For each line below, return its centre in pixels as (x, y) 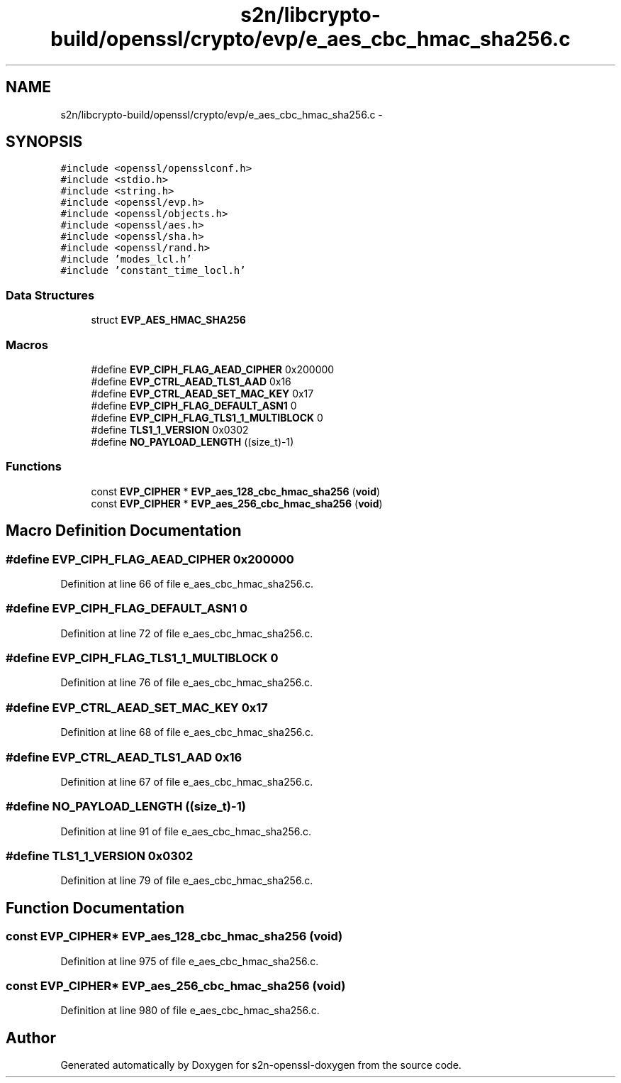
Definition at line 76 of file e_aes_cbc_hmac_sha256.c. (187, 683)
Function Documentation (95, 908)
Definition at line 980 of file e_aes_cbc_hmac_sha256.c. (190, 1011)
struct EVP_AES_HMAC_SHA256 (168, 320)
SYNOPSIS (44, 142)
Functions (34, 467)
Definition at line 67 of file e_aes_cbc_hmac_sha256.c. (187, 781)
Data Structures (50, 295)
